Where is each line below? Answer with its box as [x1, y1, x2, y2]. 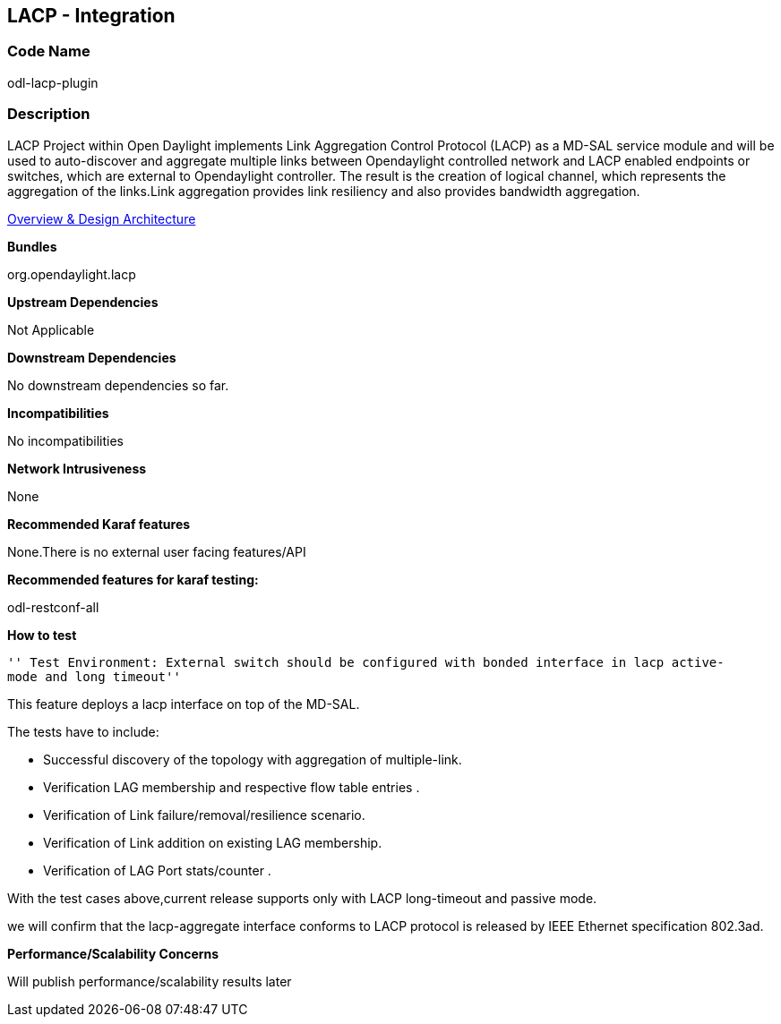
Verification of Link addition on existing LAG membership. [43, 834, 382, 850]
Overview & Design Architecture [7, 210, 196, 226]
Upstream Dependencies [7, 294, 159, 310]
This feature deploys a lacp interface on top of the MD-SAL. [7, 695, 360, 712]
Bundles [7, 238, 57, 254]
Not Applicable [7, 321, 95, 337]
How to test [7, 627, 77, 643]
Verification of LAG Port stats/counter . [43, 862, 271, 878]
